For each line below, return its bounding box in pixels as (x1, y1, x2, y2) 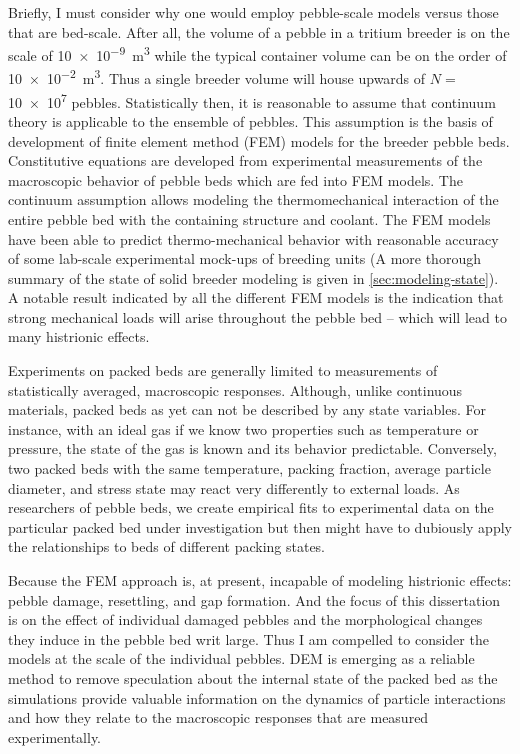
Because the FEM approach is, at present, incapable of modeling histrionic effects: (8, 570, 512, 590)
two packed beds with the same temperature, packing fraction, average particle (8, 458, 491, 479)
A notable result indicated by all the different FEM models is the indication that (8, 287, 504, 308)
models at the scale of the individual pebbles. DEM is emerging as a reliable (8, 648, 475, 669)
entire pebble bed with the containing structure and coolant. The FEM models (8, 208, 491, 229)
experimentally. (8, 726, 102, 747)
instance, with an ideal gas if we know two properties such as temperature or (8, 418, 479, 439)
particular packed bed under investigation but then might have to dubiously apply (8, 516, 512, 537)
